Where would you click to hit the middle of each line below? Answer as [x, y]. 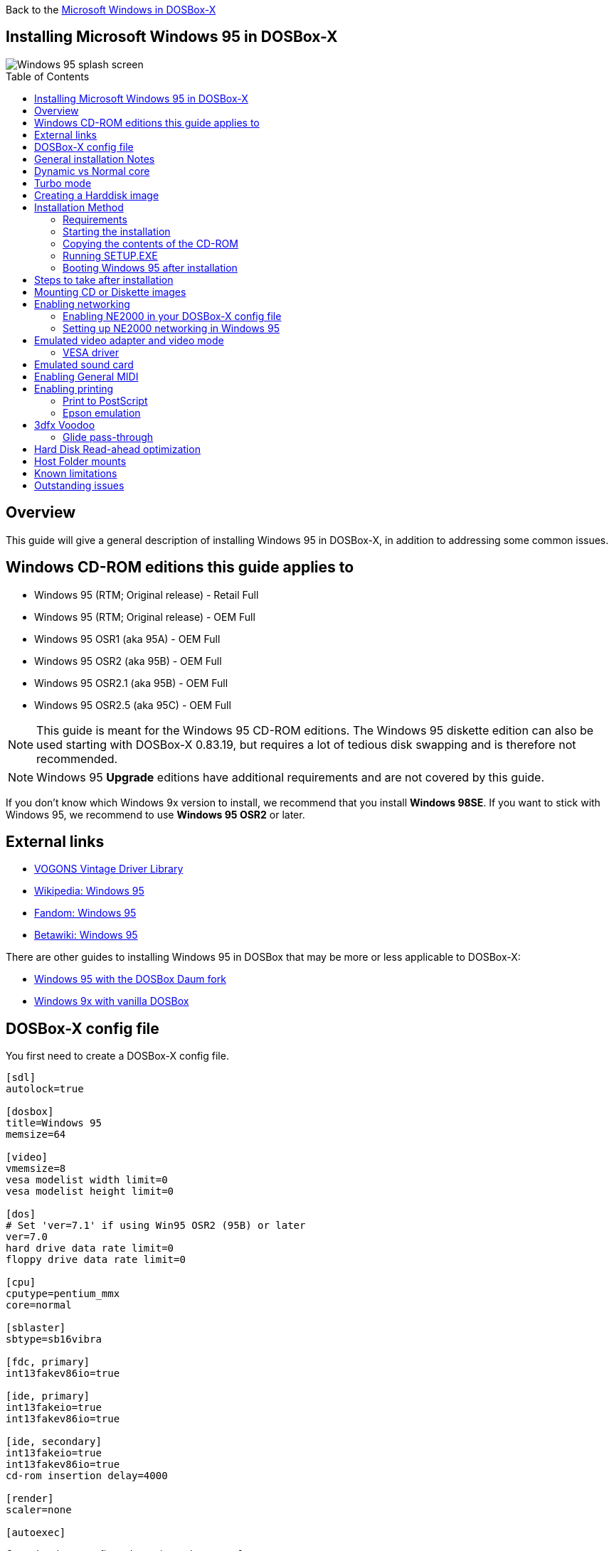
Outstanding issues [79, 485]
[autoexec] [36, 1533]
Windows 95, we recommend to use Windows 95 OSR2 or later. [155, 814]
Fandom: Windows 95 [85, 913]
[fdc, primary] [48, 1362]
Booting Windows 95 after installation [150, 267]
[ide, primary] [48, 1396]
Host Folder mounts [80, 461]
